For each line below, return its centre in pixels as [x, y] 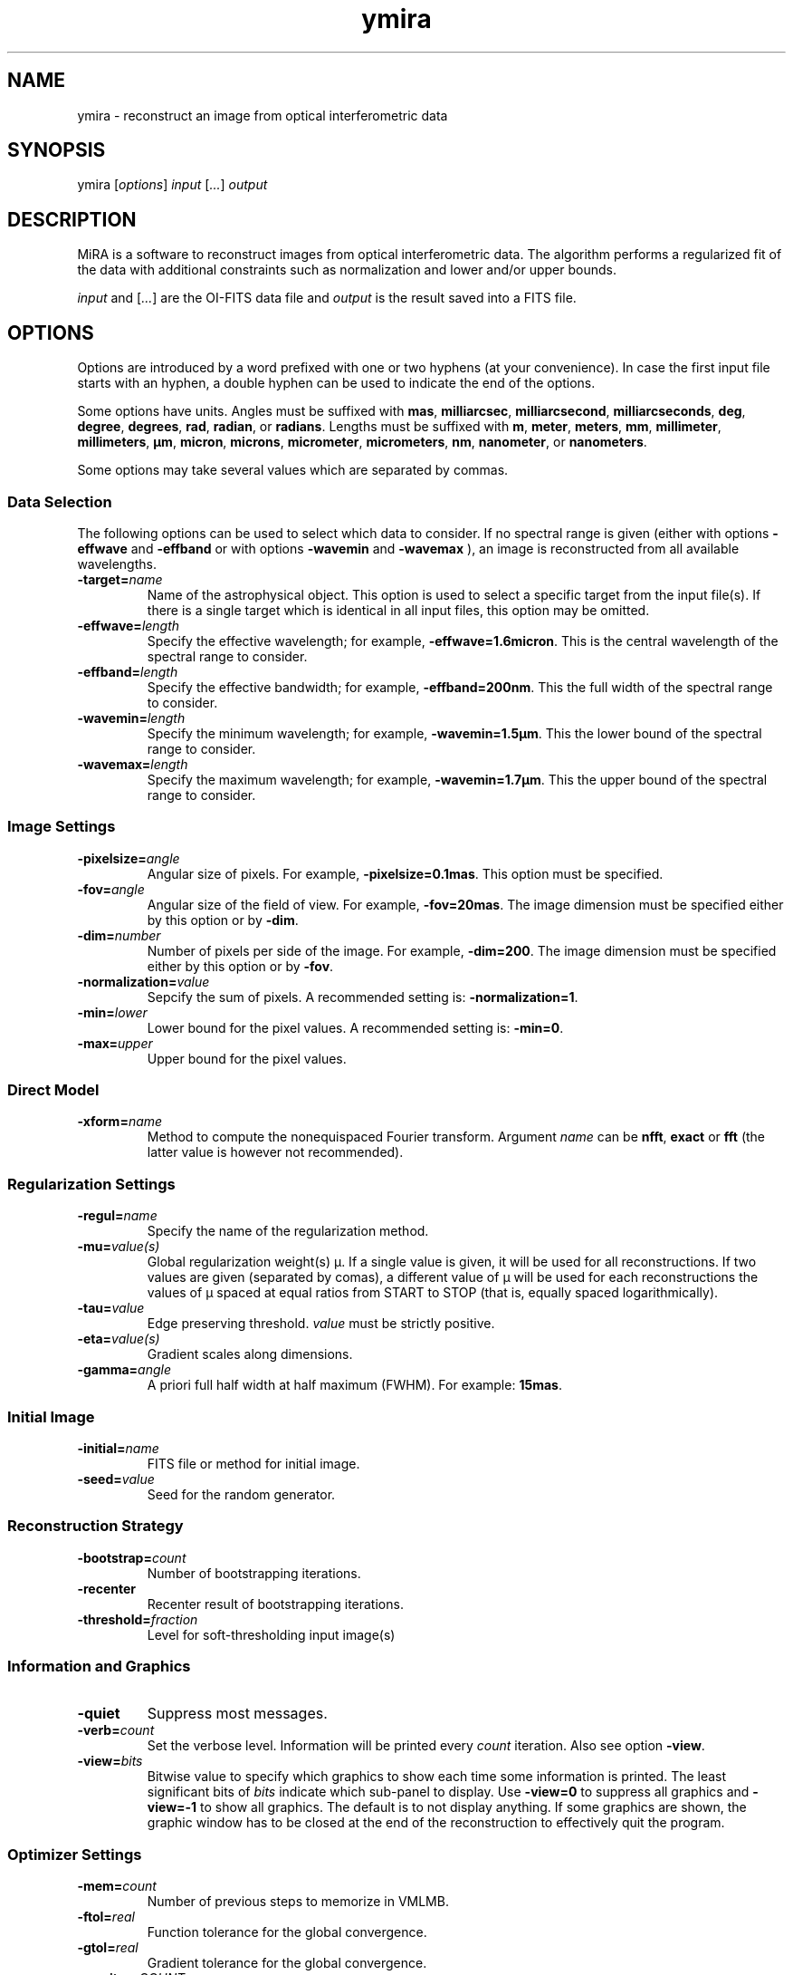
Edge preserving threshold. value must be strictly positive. [321, 1324]
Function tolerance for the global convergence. [287, 1932]
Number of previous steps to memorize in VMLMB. [298, 1902]
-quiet [99, 1714]
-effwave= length [129, 625]
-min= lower [112, 1012]
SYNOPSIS [57, 150]
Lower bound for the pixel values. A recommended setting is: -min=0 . [355, 1027]
